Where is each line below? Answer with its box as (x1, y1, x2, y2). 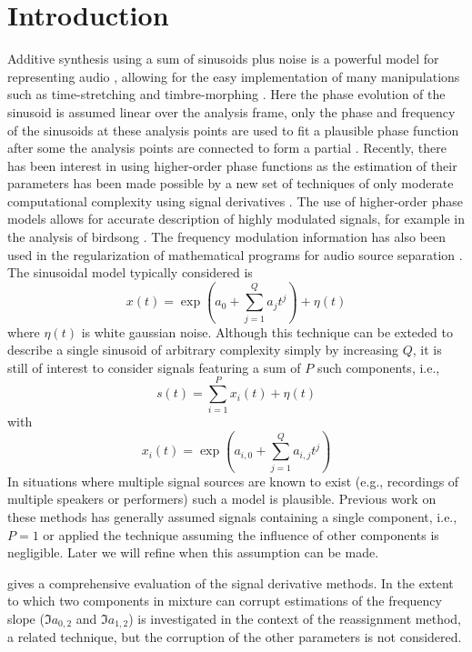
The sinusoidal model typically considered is (7, 263, 253, 282)
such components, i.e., (316, 357, 440, 376)
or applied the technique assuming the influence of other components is (43, 525, 439, 544)
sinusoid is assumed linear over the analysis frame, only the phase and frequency (7, 102, 456, 121)
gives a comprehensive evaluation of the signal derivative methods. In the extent (7, 573, 454, 592)
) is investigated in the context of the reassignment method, (128, 608, 462, 627)
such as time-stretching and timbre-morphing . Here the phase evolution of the (7, 85, 446, 104)
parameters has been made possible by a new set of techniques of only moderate (7, 174, 454, 193)
